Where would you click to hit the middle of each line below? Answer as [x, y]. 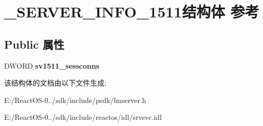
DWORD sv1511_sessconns [52, 65]
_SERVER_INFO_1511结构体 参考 [132, 12]
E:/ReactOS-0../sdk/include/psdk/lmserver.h [75, 100]
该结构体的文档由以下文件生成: [55, 83]
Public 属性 [34, 44]
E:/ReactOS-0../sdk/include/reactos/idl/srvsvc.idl [83, 117]
